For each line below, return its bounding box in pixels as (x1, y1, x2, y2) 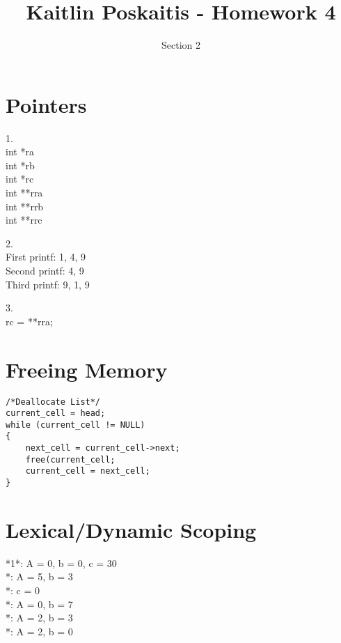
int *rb (6, 157, 35, 172)
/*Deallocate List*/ (6, 396, 101, 407)
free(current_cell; (25, 454, 116, 465)
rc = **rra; (6, 313, 53, 328)
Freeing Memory (6, 355, 168, 383)
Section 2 (161, 38, 200, 52)
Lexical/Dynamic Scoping (6, 515, 257, 543)
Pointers (6, 90, 87, 118)
